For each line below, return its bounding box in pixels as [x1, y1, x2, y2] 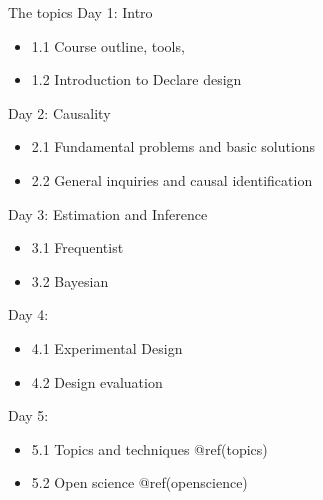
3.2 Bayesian [31, 270, 109, 291]
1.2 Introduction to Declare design [31, 69, 242, 90]
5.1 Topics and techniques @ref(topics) [31, 438, 268, 459]
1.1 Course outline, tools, [31, 35, 185, 56]
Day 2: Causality [8, 102, 111, 123]
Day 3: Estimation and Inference [8, 203, 208, 224]
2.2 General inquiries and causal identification [31, 169, 313, 190]
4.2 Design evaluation [31, 371, 163, 392]
